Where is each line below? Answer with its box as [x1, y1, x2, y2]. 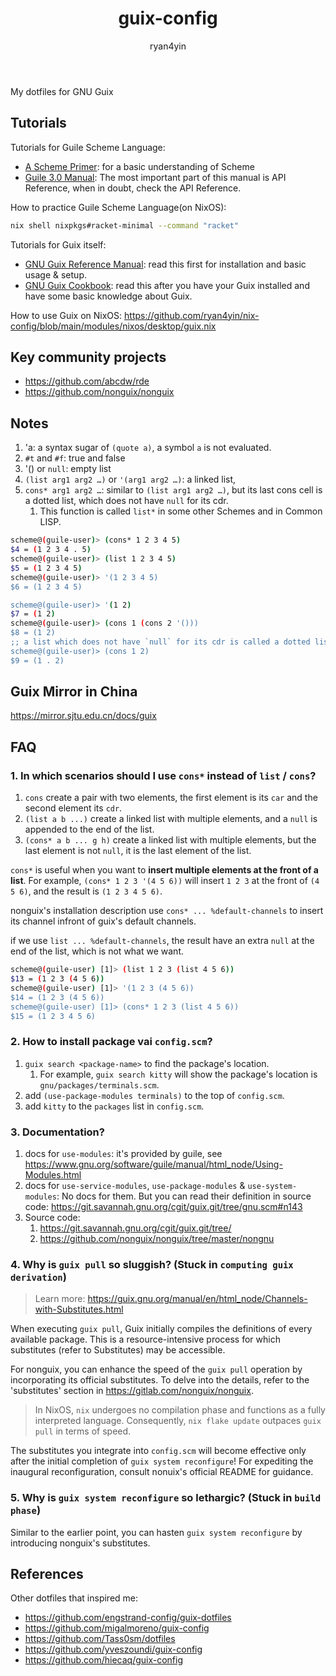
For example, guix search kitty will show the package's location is [39, 1068, 318, 1080]
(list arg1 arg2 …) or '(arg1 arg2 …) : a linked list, [24, 473, 237, 486]
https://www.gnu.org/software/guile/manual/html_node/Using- [24, 1158, 283, 1170]
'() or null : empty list [24, 463, 112, 475]
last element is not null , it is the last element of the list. [24, 845, 252, 857]
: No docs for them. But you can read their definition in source [56, 1190, 312, 1202]
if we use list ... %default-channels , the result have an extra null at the [10, 935, 315, 947]
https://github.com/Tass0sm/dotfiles [24, 1633, 176, 1645]
